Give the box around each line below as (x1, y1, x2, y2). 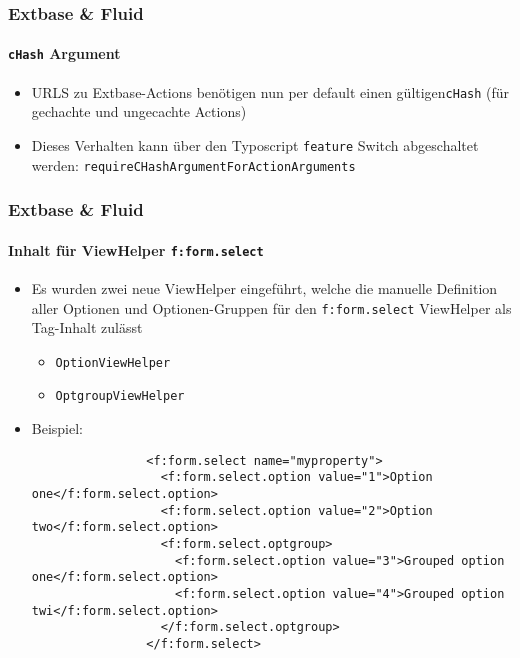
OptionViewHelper (55, 355, 171, 370)
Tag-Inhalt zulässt (31, 317, 143, 338)
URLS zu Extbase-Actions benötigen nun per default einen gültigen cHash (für (31, 81, 510, 102)
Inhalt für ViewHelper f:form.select (8, 239, 264, 260)
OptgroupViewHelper (55, 389, 185, 404)
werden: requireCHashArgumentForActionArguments (31, 154, 356, 175)
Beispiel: (31, 418, 84, 439)
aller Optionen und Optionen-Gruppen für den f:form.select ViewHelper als (31, 297, 512, 318)
